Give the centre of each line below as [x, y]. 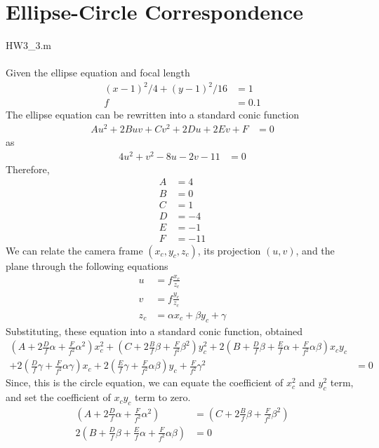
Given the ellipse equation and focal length [98, 73]
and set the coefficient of [58, 397]
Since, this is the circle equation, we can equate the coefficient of [145, 382]
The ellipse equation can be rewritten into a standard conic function [152, 115]
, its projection [229, 250]
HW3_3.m [28, 45]
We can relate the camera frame [74, 250]
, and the [315, 250]
